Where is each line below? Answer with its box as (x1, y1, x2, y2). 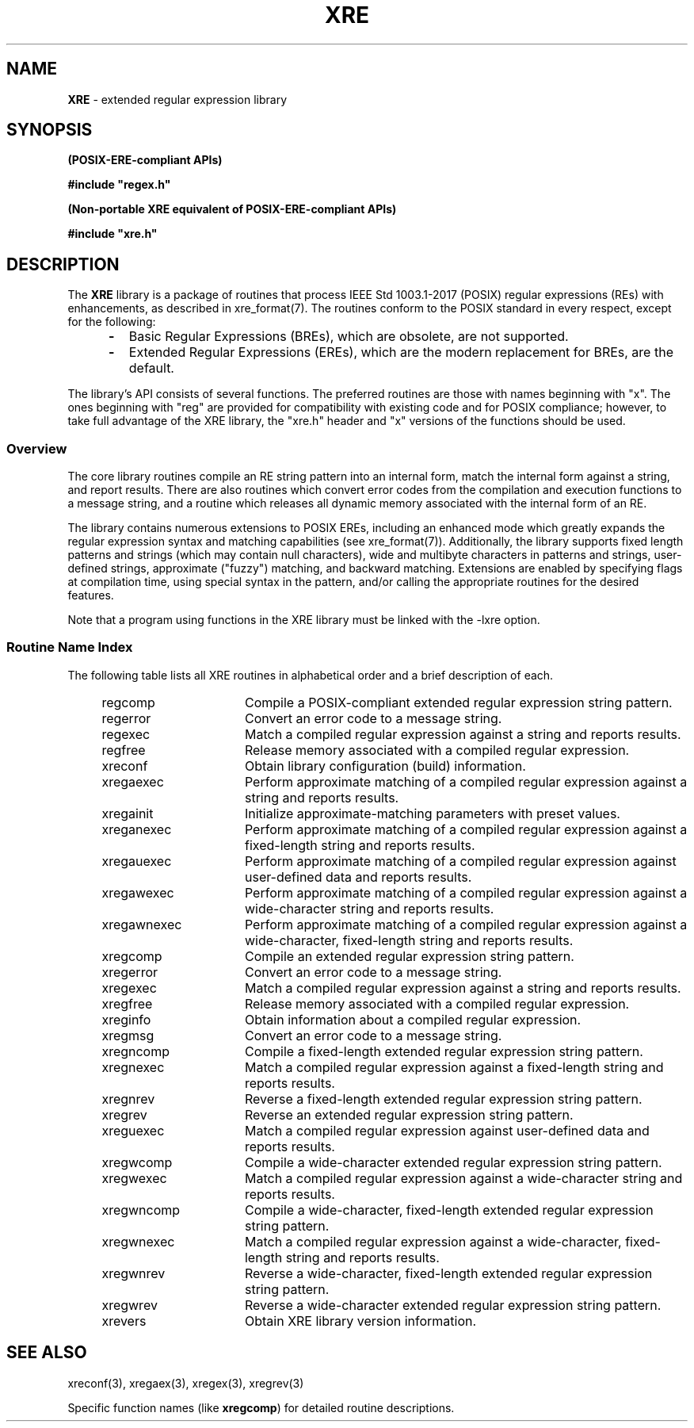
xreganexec (101, 821, 172, 837)
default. (128, 360, 174, 377)
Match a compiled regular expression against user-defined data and (244, 1122, 650, 1139)
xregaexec (101, 773, 164, 790)
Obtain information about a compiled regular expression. (244, 1011, 582, 1028)
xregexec (101, 979, 157, 996)
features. (67, 588, 114, 603)
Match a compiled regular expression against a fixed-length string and (244, 1059, 664, 1075)
